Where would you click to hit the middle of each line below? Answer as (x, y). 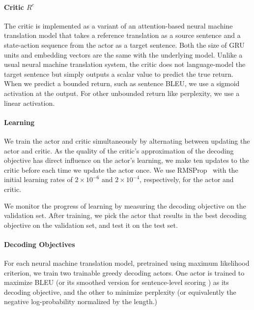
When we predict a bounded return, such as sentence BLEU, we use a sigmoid (122, 83)
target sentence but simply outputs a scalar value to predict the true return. (119, 74)
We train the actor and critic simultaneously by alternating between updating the (127, 140)
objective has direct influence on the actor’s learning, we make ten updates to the (127, 160)
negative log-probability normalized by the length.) (81, 301)
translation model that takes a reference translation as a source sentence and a (122, 35)
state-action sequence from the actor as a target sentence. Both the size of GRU (124, 45)
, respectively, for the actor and (187, 179)
